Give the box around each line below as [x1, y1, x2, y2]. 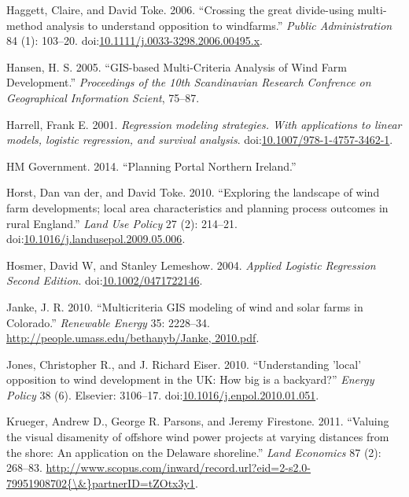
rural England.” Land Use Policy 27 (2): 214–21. [6, 215, 238, 231]
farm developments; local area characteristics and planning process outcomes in [6, 199, 389, 215]
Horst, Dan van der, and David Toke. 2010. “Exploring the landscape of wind [6, 184, 380, 201]
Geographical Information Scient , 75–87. [6, 89, 200, 105]
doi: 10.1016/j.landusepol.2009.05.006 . [6, 230, 186, 247]
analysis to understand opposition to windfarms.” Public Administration [46, 17, 392, 33]
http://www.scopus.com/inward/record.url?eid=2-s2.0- [46, 459, 311, 476]
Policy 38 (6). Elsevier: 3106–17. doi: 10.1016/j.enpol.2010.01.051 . [6, 386, 319, 403]
